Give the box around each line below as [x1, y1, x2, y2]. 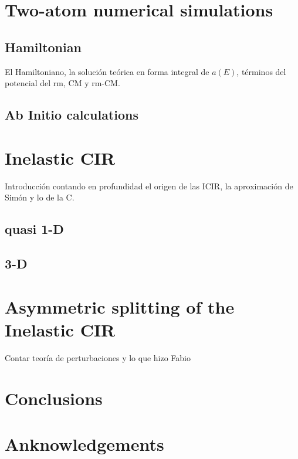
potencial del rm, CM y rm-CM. [5, 77, 120, 89]
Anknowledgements [5, 431, 164, 455]
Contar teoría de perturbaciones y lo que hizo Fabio [5, 351, 191, 363]
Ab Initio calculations [5, 106, 139, 124]
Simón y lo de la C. [5, 191, 74, 203]
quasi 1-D [5, 220, 64, 238]
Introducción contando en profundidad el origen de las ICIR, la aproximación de [5, 179, 293, 192]
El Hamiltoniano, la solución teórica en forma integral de [5, 65, 209, 77]
